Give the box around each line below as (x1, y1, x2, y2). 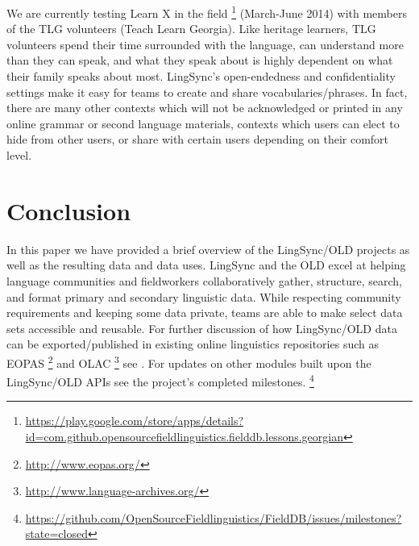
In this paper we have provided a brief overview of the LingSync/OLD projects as (6, 240, 410, 257)
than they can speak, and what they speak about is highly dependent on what (6, 52, 393, 69)
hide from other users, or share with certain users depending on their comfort (6, 131, 389, 148)
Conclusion (6, 194, 131, 227)
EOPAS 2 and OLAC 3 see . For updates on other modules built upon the (6, 352, 371, 371)
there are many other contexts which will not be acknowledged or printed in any (6, 99, 403, 116)
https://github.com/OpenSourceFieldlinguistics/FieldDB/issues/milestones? (25, 509, 402, 526)
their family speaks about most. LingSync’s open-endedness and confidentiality (6, 68, 396, 85)
